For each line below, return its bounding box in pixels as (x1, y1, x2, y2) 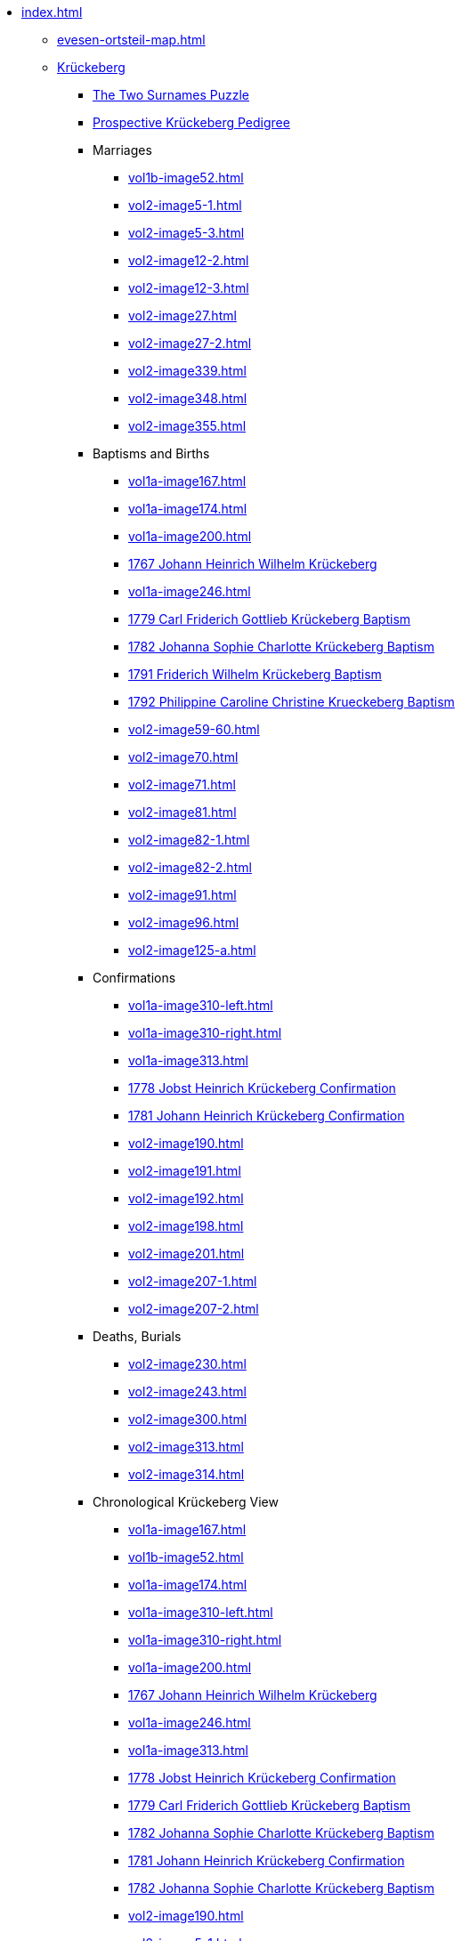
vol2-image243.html (128, 1384, 247, 1399)
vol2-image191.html (128, 1163, 241, 1178)
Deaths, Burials (93, 1329, 182, 1344)
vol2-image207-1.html (128, 1274, 257, 1289)
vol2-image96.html (128, 915, 239, 930)
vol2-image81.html (128, 805, 237, 820)
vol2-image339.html (128, 363, 247, 378)
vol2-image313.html (128, 1439, 244, 1454)
